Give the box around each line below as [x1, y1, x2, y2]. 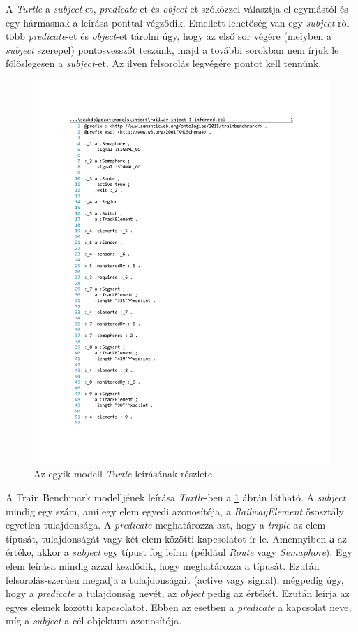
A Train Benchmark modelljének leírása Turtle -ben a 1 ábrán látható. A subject [6, 490, 346, 505]
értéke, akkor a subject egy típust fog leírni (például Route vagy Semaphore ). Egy [6, 545, 352, 559]
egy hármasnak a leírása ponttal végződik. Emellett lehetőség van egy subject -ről [6, 15, 350, 29]
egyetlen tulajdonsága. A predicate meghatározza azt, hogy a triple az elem [6, 517, 326, 532]
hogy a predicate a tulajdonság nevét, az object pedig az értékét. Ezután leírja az [6, 586, 350, 601]
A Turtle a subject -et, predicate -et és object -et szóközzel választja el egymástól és [6, 1, 348, 15]
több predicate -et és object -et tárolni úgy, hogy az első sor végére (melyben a [6, 29, 331, 43]
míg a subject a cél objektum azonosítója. [6, 613, 182, 628]
